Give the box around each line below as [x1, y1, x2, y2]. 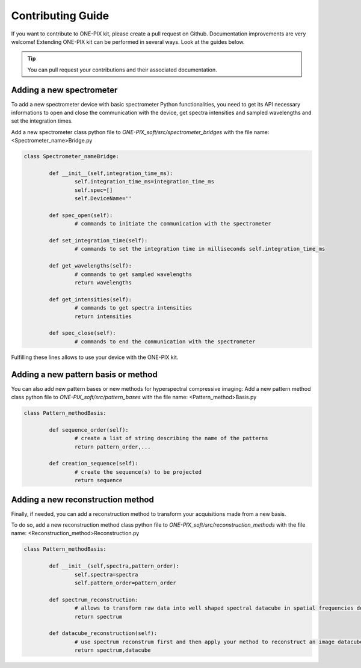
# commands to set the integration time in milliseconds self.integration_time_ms [74, 245, 326, 253]
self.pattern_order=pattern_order [74, 579, 177, 586]
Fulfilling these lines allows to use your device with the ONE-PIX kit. [11, 354, 179, 361]
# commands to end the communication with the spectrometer [74, 338, 256, 345]
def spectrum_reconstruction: [49, 596, 138, 603]
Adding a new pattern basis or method [11, 369, 158, 379]
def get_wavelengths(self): [49, 262, 132, 269]
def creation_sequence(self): [49, 460, 138, 467]
